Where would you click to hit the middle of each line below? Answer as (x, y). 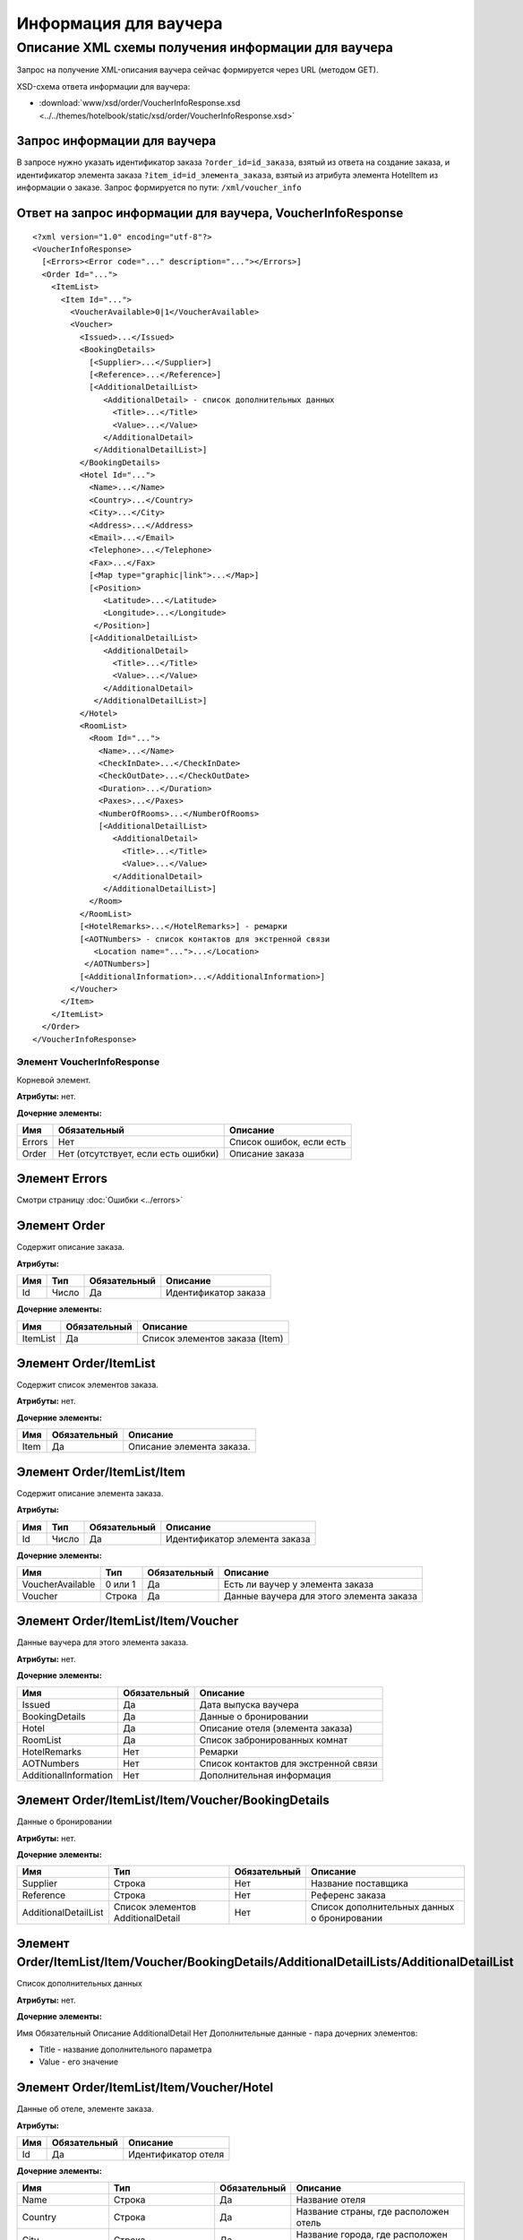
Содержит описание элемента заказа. (90, 1493)
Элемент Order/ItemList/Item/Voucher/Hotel (145, 2088)
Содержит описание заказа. (71, 1247)
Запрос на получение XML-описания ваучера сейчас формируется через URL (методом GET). (197, 70)
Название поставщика (360, 1883)
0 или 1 (120, 1584)
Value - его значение (79, 2062)
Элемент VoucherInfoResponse (88, 1062)
